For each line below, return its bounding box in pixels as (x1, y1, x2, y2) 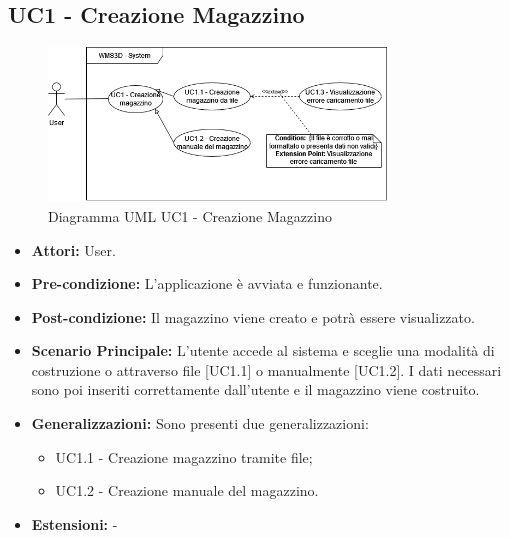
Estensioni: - (31, 513, 118, 534)
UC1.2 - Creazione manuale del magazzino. (55, 480, 319, 501)
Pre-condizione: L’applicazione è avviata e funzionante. (31, 273, 383, 294)
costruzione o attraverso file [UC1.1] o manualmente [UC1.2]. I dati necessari (31, 359, 502, 380)
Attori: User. (31, 239, 116, 260)
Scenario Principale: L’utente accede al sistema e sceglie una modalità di (31, 340, 495, 361)
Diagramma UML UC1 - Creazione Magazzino (48, 205, 332, 226)
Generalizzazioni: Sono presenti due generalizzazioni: (31, 413, 369, 434)
